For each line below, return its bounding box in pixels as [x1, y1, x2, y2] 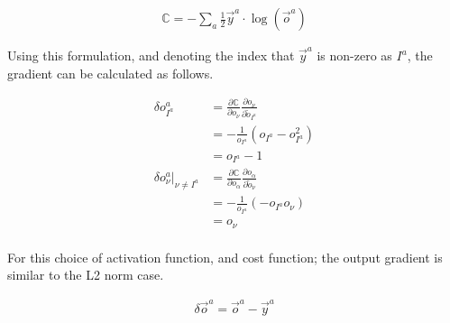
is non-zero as [317, 46, 392, 65]
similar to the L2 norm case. [7, 265, 164, 284]
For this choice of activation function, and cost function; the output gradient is [7, 247, 443, 266]
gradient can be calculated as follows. [7, 63, 214, 82]
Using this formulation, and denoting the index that [7, 46, 295, 65]
